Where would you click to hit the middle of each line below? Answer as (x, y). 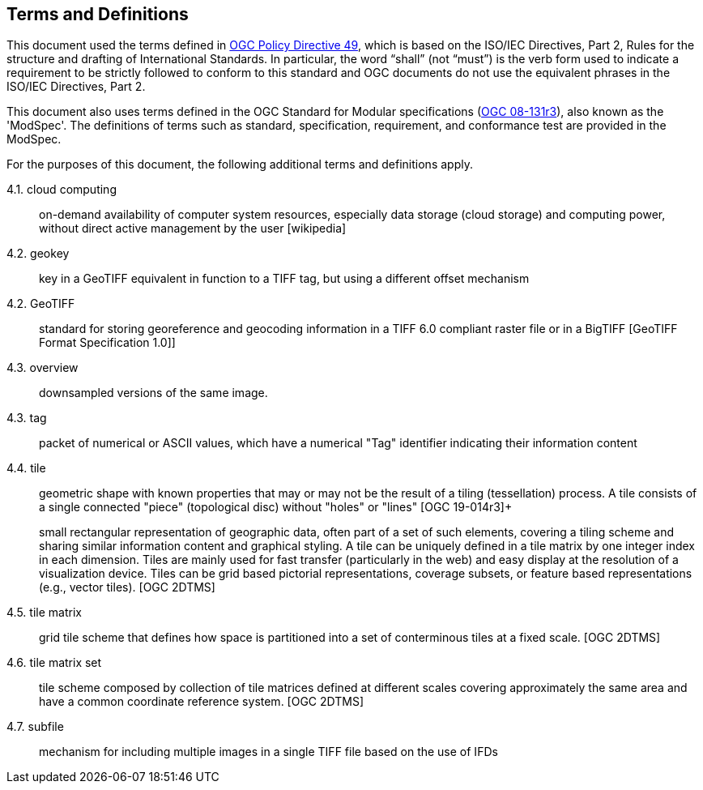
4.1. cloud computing (62, 190)
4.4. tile (26, 468)
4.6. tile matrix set (54, 663)
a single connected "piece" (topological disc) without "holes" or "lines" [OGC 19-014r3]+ (276, 507)
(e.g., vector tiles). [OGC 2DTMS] (127, 587)
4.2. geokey (38, 254)
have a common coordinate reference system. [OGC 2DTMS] (202, 702)
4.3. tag (27, 418)
